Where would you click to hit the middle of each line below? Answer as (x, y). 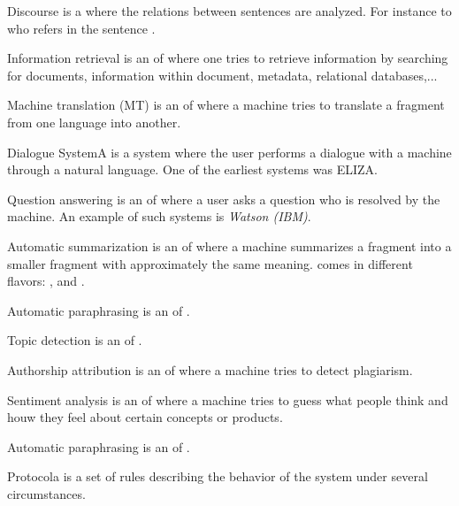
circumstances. (46, 493)
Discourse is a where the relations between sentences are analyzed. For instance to (229, 11)
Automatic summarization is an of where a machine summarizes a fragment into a (229, 245)
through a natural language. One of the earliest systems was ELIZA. (192, 169)
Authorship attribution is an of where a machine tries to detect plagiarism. (210, 369)
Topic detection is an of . (75, 340)
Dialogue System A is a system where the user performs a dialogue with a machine (229, 152)
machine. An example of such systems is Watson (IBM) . (159, 216)
